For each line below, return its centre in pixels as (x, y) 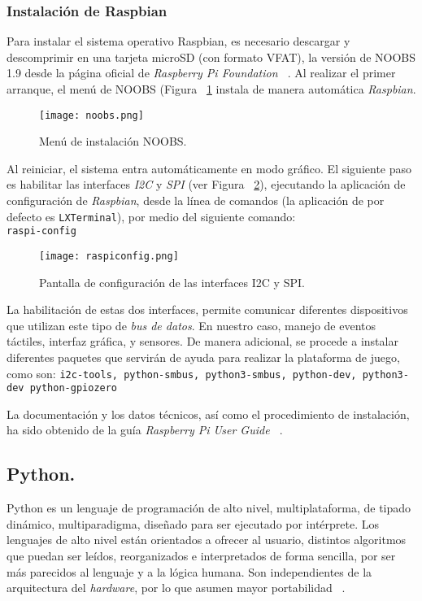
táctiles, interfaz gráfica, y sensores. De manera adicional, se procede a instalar (202, 341)
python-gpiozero (74, 388)
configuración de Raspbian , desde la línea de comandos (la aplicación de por (196, 200)
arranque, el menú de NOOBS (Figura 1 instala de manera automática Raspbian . (211, 89)
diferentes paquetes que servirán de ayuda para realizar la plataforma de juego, (203, 357)
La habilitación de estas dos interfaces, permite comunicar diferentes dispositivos (207, 309)
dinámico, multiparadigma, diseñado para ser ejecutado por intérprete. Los (193, 523)
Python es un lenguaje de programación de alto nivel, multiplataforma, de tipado (209, 508)
